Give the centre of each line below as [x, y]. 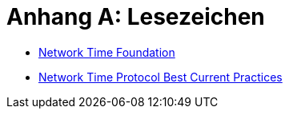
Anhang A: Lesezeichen [136, 17]
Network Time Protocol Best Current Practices [161, 77]
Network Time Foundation [107, 52]
